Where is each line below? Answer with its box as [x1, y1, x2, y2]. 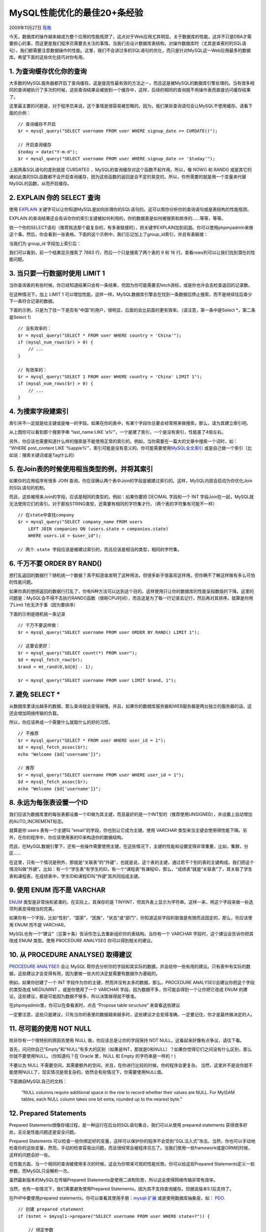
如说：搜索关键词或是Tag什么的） [9, 452, 77, 458]
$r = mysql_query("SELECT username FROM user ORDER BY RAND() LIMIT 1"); [18, 629, 200, 635]
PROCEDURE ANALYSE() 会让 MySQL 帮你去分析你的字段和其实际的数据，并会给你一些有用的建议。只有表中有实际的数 [9, 963, 251, 969]
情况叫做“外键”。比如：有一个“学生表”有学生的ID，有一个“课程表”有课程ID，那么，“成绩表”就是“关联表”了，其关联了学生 [9, 866, 253, 872]
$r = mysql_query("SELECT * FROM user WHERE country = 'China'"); [18, 333, 182, 338]
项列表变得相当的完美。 [9, 906, 57, 912]
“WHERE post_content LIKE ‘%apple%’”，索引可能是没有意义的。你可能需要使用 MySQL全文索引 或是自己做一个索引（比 [9, 445, 252, 451]
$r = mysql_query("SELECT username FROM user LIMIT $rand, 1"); [18, 678, 177, 684]
